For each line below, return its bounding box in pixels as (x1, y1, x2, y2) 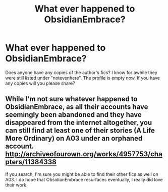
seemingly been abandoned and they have (5, 110, 142, 119)
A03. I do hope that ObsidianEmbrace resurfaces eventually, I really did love (5, 176, 163, 182)
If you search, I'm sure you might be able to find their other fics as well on (5, 171, 158, 177)
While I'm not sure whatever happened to (5, 95, 138, 103)
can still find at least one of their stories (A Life (5, 126, 155, 135)
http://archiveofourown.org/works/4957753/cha (5, 150, 162, 159)
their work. (5, 182, 28, 188)
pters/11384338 (5, 158, 57, 166)
